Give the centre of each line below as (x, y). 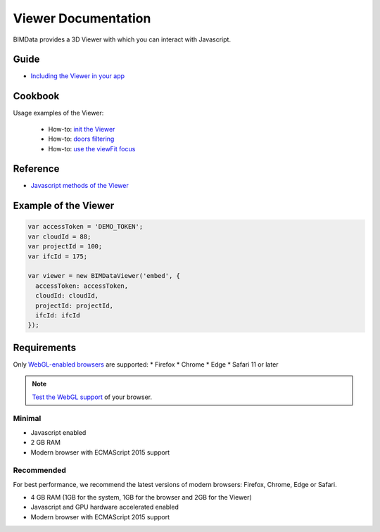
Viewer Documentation (82, 18)
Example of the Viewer (64, 206)
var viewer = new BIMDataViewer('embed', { (104, 276)
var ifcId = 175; (58, 256)
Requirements (45, 347)
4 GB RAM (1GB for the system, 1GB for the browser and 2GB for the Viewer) (141, 498)
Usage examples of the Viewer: (58, 113)
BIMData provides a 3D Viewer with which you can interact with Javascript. (122, 39)
